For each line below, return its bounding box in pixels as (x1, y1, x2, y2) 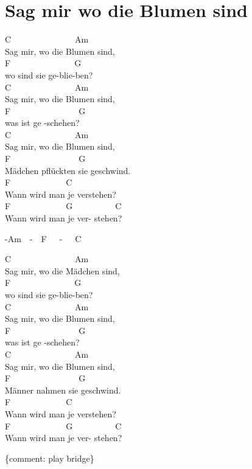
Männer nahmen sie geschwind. (5, 383, 121, 396)
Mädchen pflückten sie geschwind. (5, 164, 131, 176)
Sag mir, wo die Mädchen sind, (5, 264, 120, 277)
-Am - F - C (5, 232, 82, 245)
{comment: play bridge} (5, 451, 94, 464)
